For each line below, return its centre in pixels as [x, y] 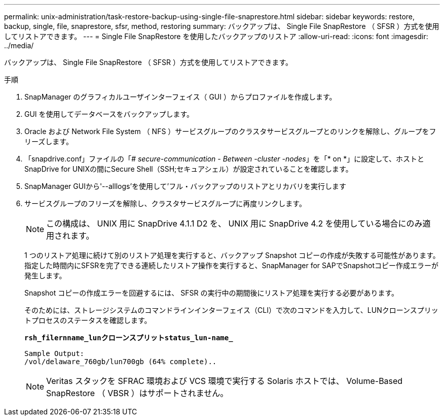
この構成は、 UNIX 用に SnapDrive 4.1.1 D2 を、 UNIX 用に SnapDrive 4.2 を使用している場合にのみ [234, 223]
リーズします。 [49, 141]
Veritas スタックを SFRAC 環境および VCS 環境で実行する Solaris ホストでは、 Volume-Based [225, 381]
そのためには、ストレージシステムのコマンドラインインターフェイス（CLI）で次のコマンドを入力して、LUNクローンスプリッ [231, 310]
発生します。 [45, 276]
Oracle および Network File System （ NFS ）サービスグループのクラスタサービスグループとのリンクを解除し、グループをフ [230, 131]
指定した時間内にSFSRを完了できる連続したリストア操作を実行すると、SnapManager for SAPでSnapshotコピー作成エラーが [231, 265]
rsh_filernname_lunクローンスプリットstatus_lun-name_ [129, 338]
